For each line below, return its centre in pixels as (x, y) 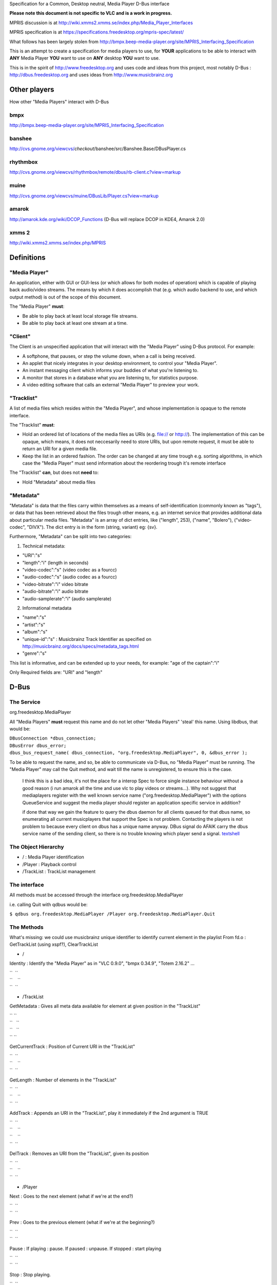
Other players (32, 89)
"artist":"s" (34, 625)
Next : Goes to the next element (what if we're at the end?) (71, 1196)
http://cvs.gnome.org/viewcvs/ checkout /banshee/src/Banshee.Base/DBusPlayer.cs (98, 149)
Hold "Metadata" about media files (59, 482)
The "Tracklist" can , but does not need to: (54, 472)
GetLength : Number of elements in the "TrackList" (63, 1080)
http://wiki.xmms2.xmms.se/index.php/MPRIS (58, 243)
